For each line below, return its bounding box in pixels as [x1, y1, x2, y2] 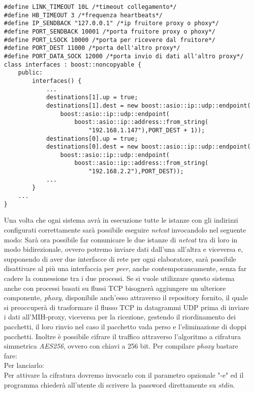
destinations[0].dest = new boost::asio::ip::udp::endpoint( [46, 143, 251, 151]
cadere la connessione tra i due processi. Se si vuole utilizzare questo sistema [4, 273, 235, 283]
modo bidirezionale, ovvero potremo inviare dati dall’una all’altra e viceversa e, [4, 244, 243, 254]
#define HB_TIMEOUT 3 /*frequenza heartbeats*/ [4, 11, 163, 19]
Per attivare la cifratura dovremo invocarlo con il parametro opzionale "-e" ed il [4, 369, 244, 380]
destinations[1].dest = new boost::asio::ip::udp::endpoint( [46, 102, 251, 109]
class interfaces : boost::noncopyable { [4, 61, 142, 68]
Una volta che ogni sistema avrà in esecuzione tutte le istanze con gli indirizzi [4, 215, 238, 225]
